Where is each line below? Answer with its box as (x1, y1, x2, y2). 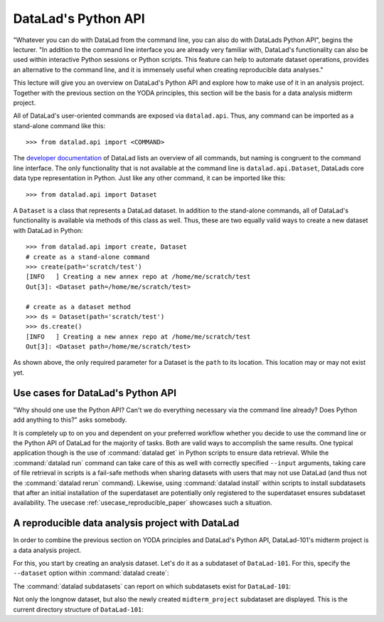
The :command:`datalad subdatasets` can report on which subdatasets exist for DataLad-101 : (13, 581, 292, 591)
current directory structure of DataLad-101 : (13, 605, 144, 613)
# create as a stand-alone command (26, 253, 150, 261)
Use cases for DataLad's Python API (13, 387, 177, 399)
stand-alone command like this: (13, 121, 106, 130)
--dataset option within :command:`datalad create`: (13, 569, 169, 577)
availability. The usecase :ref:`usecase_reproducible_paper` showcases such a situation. (13, 499, 272, 507)
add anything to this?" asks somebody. (13, 415, 127, 424)
